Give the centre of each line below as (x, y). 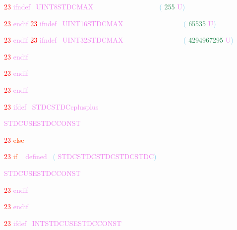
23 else (14, 140)
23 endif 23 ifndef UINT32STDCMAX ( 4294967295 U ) (119, 40)
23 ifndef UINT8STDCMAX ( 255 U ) (95, 6)
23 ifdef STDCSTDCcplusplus (51, 106)
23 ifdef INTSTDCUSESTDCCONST (63, 223)
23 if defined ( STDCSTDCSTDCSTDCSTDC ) (80, 156)
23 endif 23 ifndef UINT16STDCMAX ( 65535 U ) (110, 23)
